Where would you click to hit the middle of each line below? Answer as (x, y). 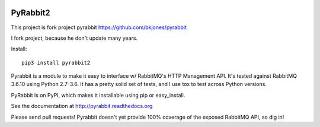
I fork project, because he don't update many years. (74, 38)
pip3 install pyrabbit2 (56, 63)
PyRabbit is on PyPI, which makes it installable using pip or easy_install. (98, 95)
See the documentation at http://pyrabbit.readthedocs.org (82, 106)
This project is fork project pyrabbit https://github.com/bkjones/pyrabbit (99, 27)
